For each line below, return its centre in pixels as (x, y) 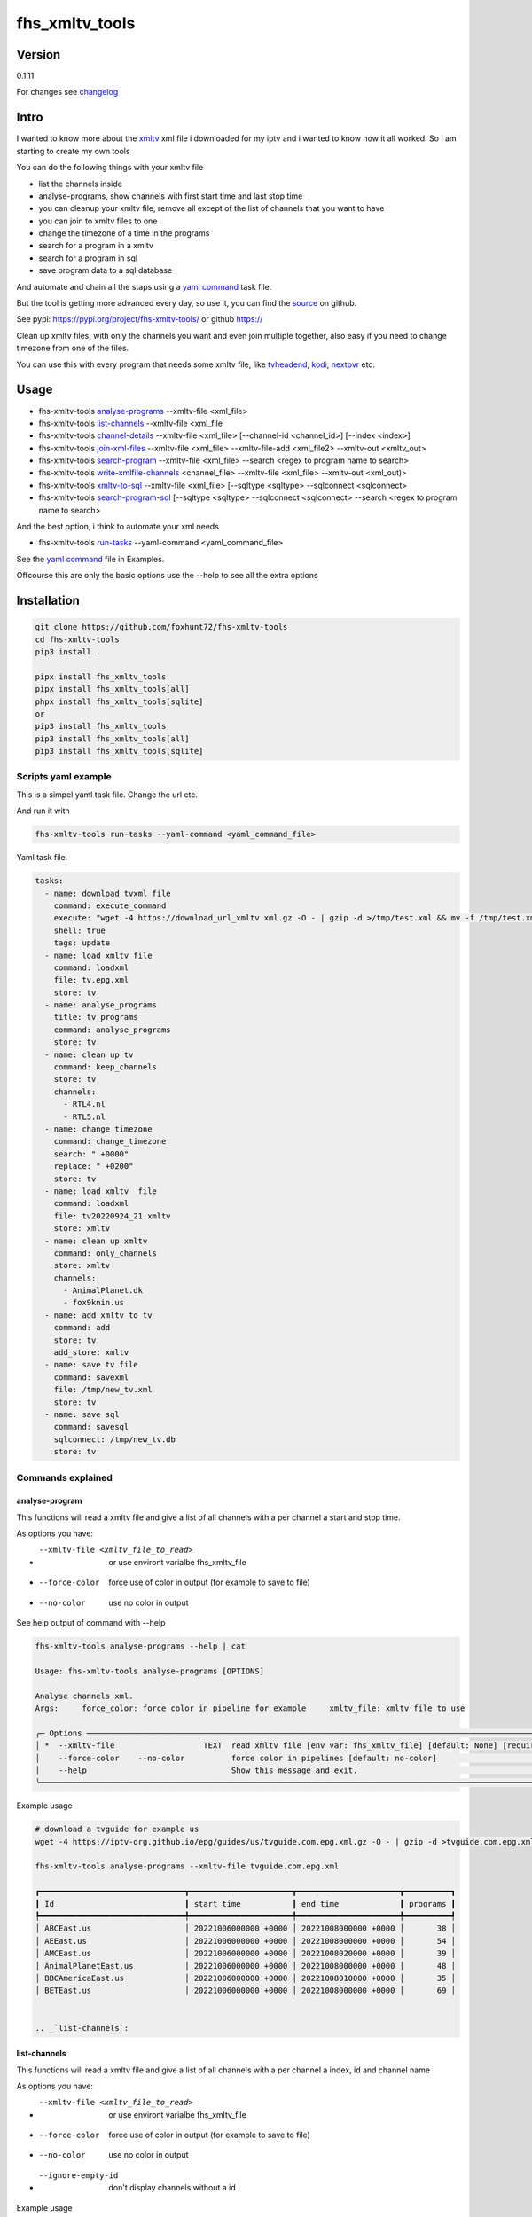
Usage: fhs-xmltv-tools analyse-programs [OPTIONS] (150, 1671)
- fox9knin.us (94, 1303)
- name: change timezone (98, 1129)
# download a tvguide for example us (117, 1829)
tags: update (82, 943)
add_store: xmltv (91, 1353)
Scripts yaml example (64, 777)
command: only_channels (105, 1253)
